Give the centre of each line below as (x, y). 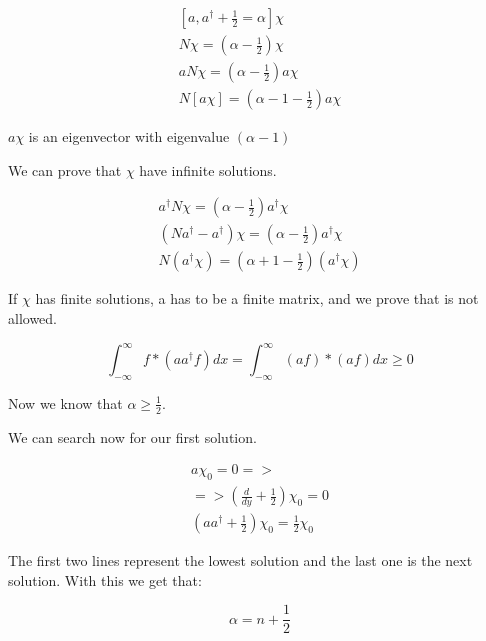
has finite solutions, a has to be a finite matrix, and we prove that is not (257, 298)
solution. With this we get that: (105, 579)
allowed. (32, 318)
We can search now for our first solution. (132, 436)
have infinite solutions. (208, 169)
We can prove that (65, 169)
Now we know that (65, 402)
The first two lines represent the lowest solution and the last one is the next (240, 560)
